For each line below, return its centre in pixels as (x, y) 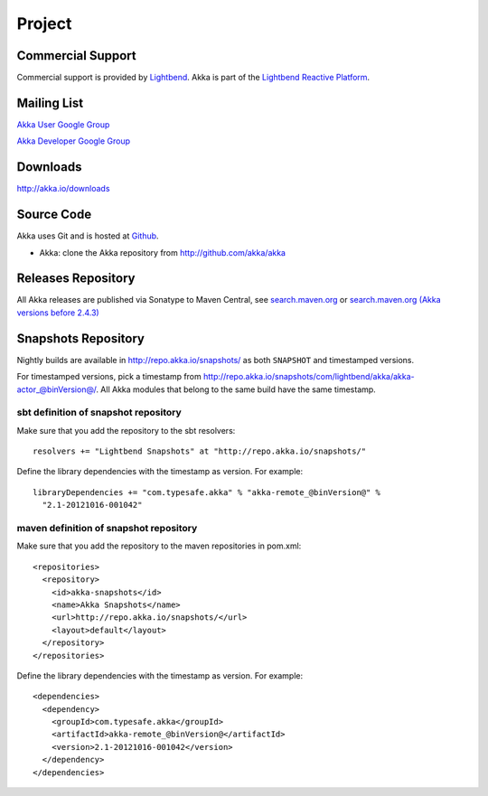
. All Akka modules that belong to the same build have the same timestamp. (236, 389)
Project (44, 23)
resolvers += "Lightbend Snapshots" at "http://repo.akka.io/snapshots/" (200, 451)
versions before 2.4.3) (58, 313)
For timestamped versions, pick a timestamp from (109, 377)
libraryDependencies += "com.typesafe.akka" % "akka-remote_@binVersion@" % (207, 492)
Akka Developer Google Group (74, 141)
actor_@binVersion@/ (56, 389)
